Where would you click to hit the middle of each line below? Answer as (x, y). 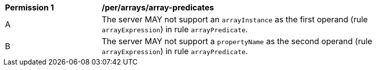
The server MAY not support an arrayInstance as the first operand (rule (235, 19)
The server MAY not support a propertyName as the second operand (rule (237, 41)
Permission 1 (30, 7)
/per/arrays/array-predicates (158, 7)
